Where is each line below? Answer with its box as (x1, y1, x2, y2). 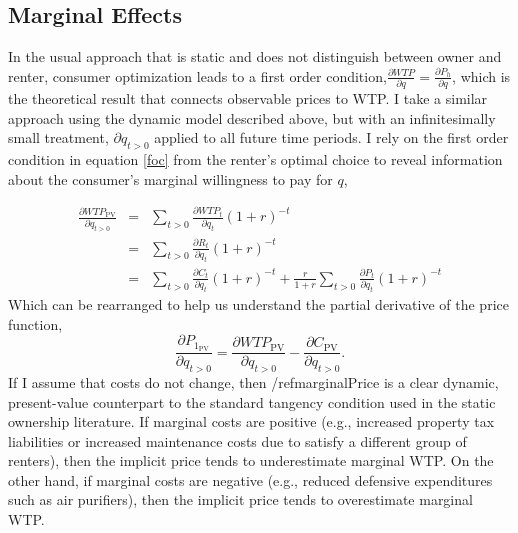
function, (8, 313, 63, 334)
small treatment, (8, 127, 109, 148)
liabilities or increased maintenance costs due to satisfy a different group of (8, 430, 467, 451)
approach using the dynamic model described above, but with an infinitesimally (8, 107, 496, 128)
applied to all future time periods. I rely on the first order (154, 127, 509, 148)
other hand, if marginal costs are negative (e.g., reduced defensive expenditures (8, 469, 493, 490)
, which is (452, 65, 511, 86)
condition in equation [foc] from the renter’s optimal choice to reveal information (8, 149, 503, 170)
